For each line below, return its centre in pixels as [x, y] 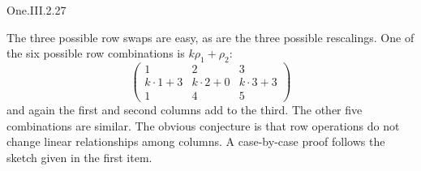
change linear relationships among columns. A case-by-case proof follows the [196, 141]
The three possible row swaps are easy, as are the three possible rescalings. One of [210, 37]
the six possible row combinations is [96, 53]
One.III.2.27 [37, 10]
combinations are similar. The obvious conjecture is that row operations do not [203, 125]
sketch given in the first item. [79, 157]
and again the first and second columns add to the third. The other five [185, 110]
